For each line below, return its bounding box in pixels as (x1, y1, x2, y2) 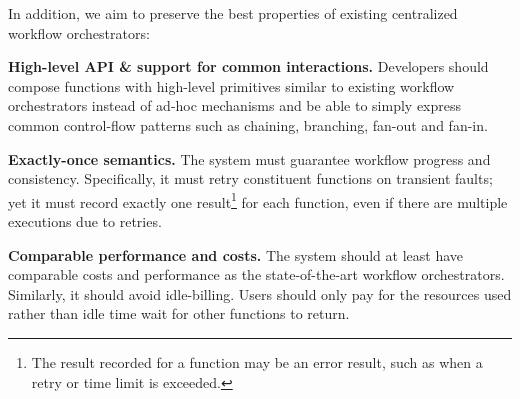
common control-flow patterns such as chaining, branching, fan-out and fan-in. (8, 114, 488, 135)
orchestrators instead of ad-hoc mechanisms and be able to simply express (8, 95, 462, 116)
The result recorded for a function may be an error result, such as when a (31, 351, 483, 372)
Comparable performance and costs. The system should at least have (8, 244, 464, 265)
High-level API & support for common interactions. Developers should (8, 56, 489, 77)
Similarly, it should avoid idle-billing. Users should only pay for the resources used (8, 283, 512, 304)
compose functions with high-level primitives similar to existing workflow (8, 75, 455, 96)
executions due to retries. (8, 211, 162, 231)
